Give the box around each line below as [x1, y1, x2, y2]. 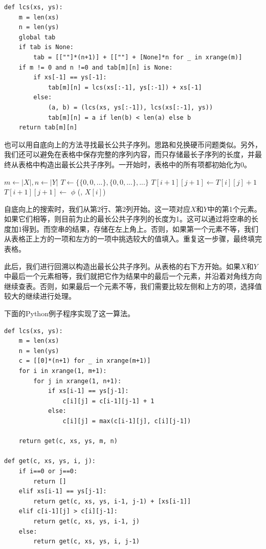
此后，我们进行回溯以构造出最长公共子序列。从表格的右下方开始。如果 [4, 260, 240, 271]
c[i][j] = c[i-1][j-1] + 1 [62, 397, 154, 405]
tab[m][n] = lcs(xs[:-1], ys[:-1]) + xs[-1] [48, 83, 202, 91]
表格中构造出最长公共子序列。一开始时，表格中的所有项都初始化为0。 [18, 159, 251, 169]
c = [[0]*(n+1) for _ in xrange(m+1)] [18, 357, 151, 365]
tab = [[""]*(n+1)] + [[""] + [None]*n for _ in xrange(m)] [33, 53, 242, 61]
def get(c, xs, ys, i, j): [4, 457, 96, 465]
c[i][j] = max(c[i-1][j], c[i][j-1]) [62, 417, 191, 425]
